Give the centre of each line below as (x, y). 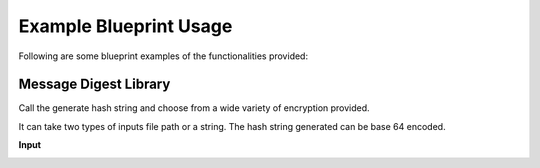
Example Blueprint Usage (125, 26)
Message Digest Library (94, 84)
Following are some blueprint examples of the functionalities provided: (163, 56)
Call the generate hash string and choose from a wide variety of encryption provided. (194, 108)
